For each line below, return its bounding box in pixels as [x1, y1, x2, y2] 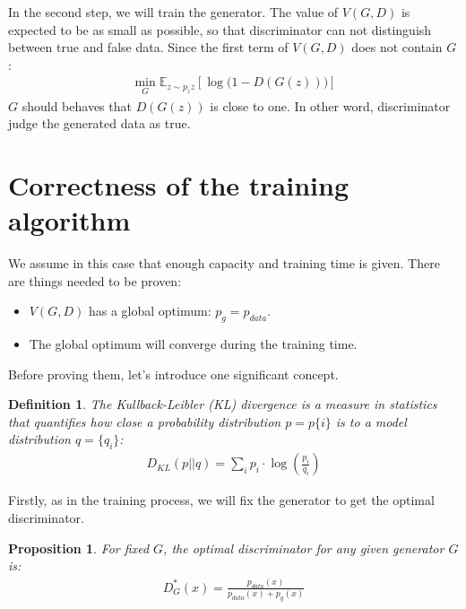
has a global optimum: [88, 301, 211, 320]
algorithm [8, 202, 131, 239]
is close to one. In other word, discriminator [210, 96, 451, 115]
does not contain [351, 38, 443, 57]
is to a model [335, 412, 407, 431]
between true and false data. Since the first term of [8, 38, 289, 57]
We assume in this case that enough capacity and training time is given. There [8, 254, 440, 273]
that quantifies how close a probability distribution [8, 412, 281, 431]
